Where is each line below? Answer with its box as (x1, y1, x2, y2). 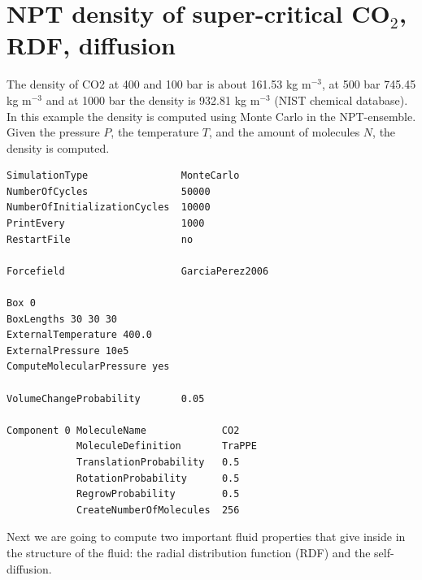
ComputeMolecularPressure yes (7, 361, 170, 373)
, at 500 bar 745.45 (322, 76, 416, 93)
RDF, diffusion (7, 28, 176, 62)
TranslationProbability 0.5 (76, 456, 240, 468)
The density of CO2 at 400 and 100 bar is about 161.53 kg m (7, 76, 311, 93)
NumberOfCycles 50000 (7, 185, 211, 197)
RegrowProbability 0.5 (76, 488, 240, 500)
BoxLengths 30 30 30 (7, 313, 118, 325)
